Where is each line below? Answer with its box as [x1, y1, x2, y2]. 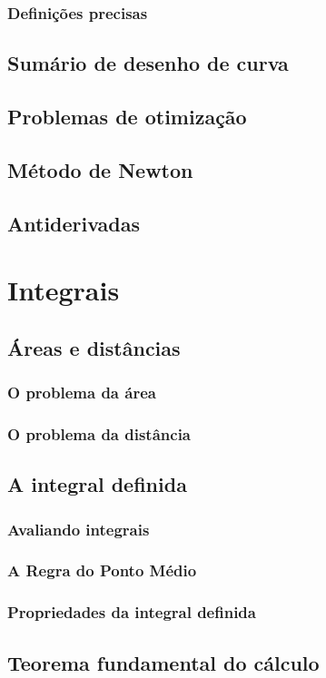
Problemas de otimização [7, 103, 247, 131]
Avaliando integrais [7, 517, 150, 540]
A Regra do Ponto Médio [7, 559, 197, 582]
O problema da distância [7, 422, 191, 445]
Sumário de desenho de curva [7, 49, 289, 77]
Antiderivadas [7, 209, 141, 237]
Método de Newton [7, 155, 193, 183]
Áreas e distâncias [7, 333, 181, 361]
